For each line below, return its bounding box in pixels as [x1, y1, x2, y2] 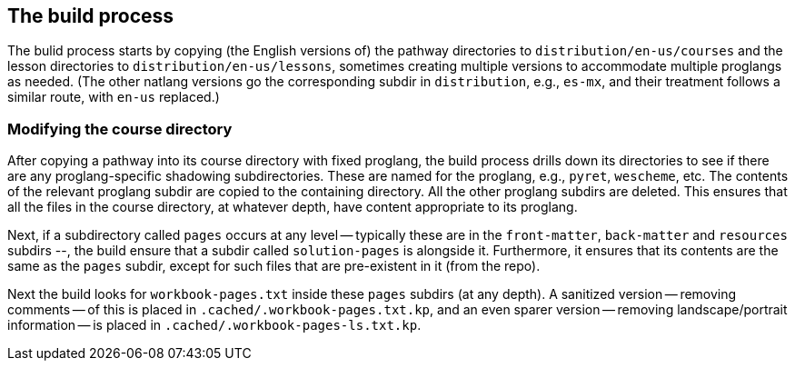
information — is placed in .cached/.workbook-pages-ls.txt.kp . [7, 317, 422, 333]
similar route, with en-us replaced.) [7, 89, 220, 105]
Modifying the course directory [7, 119, 233, 138]
